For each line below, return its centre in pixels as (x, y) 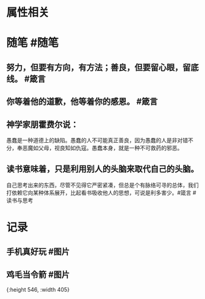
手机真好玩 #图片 (38, 252)
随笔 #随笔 (33, 43)
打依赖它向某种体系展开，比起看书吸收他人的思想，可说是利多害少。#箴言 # (101, 192)
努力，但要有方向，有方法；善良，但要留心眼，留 (99, 67)
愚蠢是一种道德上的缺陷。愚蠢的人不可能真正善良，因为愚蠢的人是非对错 (97, 140)
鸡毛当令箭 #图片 (38, 274)
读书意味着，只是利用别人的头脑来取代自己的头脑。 (103, 169)
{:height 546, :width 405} (38, 290)
